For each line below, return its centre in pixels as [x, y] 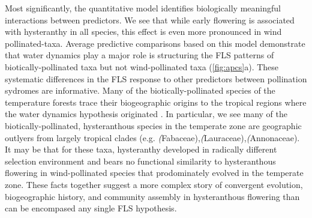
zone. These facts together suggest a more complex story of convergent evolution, [154, 184]
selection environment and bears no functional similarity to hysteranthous [140, 161]
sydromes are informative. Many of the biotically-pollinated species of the [140, 90]
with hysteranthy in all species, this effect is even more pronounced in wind [143, 32]
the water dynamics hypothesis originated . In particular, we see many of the [146, 114]
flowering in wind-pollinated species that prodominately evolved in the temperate [154, 173]
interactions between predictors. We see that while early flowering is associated [150, 20]
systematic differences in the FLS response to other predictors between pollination [156, 78]
